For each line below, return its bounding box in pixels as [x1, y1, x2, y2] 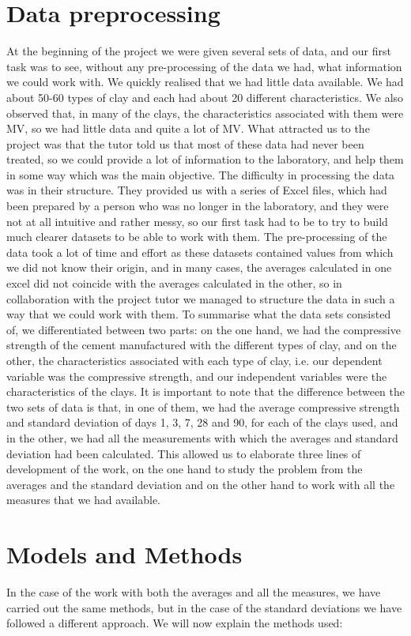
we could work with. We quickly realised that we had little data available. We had [6, 73, 404, 90]
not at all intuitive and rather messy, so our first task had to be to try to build [6, 213, 388, 229]
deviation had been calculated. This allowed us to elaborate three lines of [6, 445, 361, 461]
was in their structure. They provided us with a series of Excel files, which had [6, 182, 387, 198]
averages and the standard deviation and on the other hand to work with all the [6, 476, 395, 492]
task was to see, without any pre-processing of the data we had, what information [6, 58, 402, 74]
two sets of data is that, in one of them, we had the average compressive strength [6, 398, 400, 415]
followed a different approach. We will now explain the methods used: [6, 615, 343, 631]
